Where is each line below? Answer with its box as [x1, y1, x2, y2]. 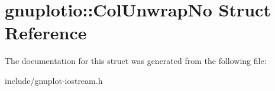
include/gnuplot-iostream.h [5, 74, 103, 86]
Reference [5, 21, 87, 45]
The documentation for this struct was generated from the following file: [5, 55, 267, 67]
